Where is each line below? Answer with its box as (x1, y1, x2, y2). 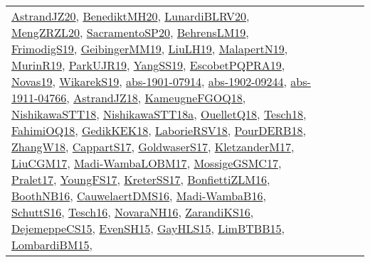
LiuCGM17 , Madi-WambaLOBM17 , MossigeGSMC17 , (11, 155, 282, 171)
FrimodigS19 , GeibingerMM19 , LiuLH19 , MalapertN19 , (11, 40, 288, 57)
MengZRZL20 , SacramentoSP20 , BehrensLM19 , (11, 24, 249, 40)
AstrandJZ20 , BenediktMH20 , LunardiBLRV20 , (11, 8, 250, 24)
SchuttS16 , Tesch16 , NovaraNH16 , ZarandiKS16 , (11, 204, 254, 220)
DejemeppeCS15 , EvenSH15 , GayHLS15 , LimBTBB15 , (11, 220, 285, 236)
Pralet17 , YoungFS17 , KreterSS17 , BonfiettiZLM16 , (11, 171, 270, 187)
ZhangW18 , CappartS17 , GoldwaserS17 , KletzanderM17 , (11, 138, 295, 155)
